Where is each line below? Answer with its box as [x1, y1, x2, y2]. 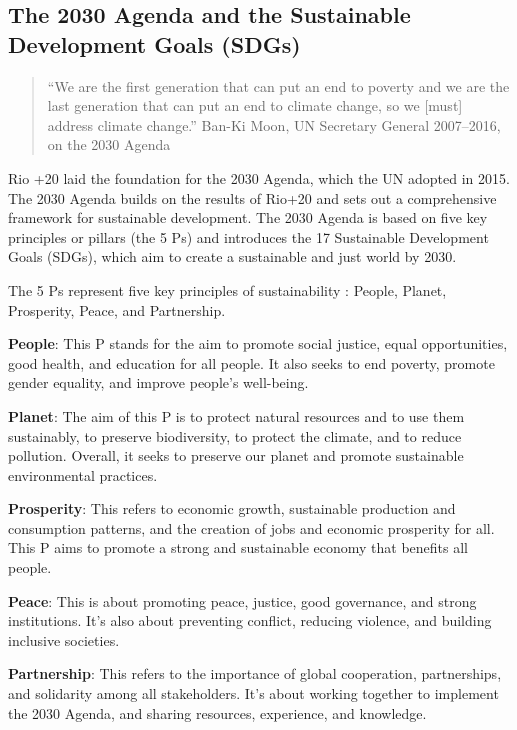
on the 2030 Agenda [47, 134, 171, 155]
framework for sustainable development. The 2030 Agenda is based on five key [8, 207, 488, 228]
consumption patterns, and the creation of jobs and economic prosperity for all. [8, 517, 495, 538]
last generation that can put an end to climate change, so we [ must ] [47, 95, 463, 116]
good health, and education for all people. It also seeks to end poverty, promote [8, 352, 495, 373]
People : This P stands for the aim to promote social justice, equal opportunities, [8, 333, 508, 354]
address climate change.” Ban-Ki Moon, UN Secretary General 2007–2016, [47, 114, 501, 135]
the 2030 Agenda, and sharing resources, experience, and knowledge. [8, 702, 427, 723]
